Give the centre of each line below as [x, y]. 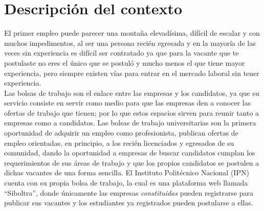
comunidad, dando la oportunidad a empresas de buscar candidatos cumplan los [130, 153]
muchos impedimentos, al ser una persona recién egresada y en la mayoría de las [130, 43]
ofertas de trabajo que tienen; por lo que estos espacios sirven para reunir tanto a [132, 112]
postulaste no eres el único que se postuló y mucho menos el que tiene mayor [125, 62]
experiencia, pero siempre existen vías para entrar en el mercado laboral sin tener [132, 73]
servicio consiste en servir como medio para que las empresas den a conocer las [128, 103]
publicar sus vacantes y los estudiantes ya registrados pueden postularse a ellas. [129, 203]
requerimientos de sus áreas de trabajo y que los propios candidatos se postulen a [132, 162]
